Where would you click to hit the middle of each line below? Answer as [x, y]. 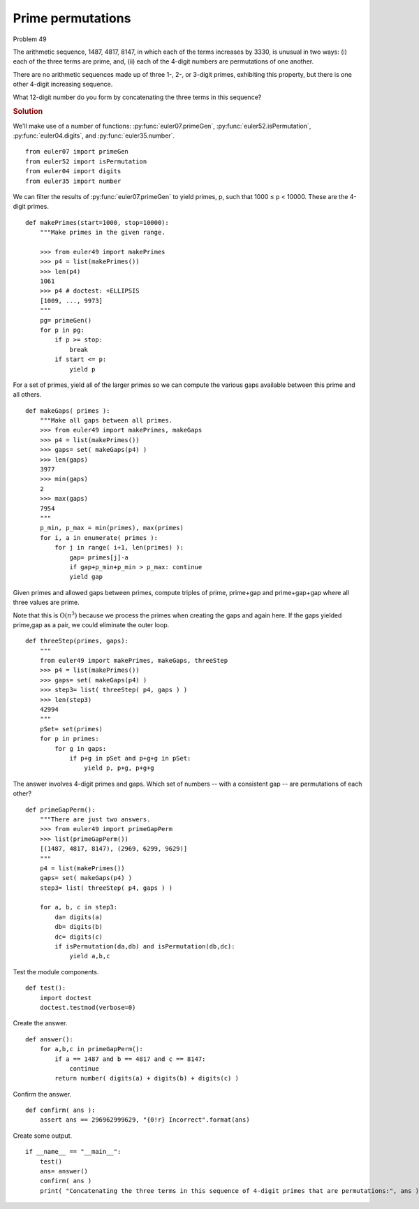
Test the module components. [56, 972]
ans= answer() [64, 1171]
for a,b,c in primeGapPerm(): [91, 1049]
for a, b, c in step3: [79, 907]
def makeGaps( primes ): [68, 411]
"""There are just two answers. [95, 819]
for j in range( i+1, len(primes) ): [119, 548]
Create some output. [43, 1136]
